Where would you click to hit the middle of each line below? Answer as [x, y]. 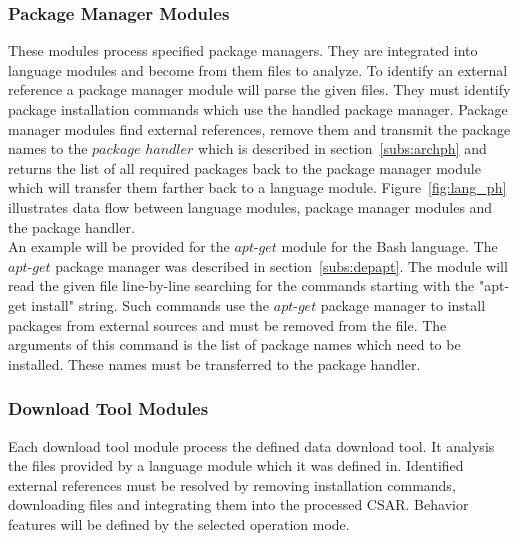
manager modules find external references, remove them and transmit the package [259, 128]
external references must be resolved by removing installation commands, [232, 484]
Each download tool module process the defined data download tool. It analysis [251, 445]
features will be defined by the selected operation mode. [179, 523]
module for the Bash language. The [389, 246]
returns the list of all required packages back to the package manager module [244, 167]
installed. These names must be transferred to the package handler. [214, 363]
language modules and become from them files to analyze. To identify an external [258, 69]
